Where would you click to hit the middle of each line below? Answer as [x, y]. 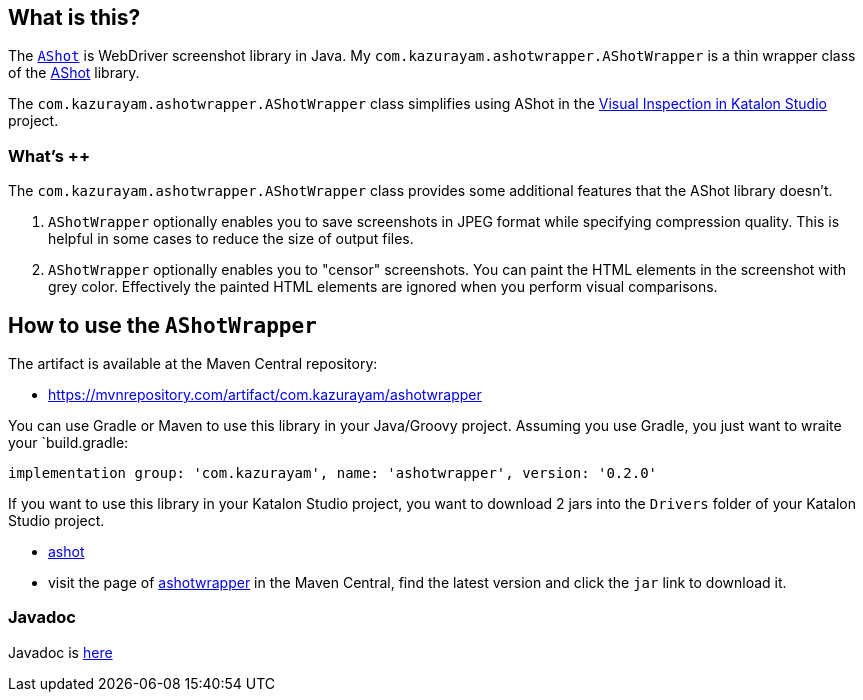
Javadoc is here [60, 652]
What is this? [74, 17]
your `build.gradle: [68, 443]
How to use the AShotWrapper [162, 325]
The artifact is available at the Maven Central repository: [193, 364]
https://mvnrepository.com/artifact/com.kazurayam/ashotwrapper [265, 395]
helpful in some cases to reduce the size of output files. [231, 239]
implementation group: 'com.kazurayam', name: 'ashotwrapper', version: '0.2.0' [333, 473]
